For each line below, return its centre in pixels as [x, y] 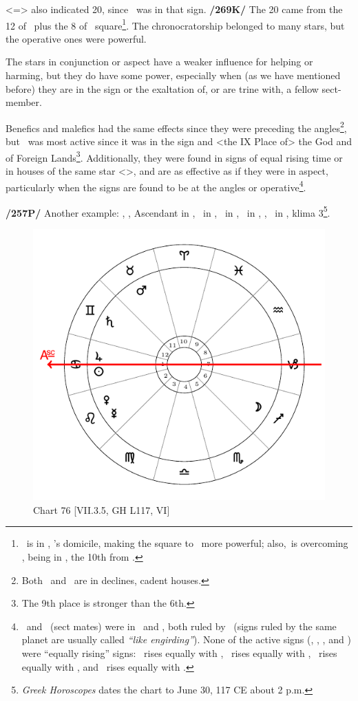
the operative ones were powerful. [76, 38]
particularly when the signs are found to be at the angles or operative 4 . [156, 186]
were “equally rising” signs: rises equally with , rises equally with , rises [179, 653]
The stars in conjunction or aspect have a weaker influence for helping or [159, 62]
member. [24, 102]
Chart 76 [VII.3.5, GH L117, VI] [102, 509]
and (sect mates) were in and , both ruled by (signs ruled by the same [181, 626]
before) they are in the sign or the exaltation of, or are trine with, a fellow [162, 88]
